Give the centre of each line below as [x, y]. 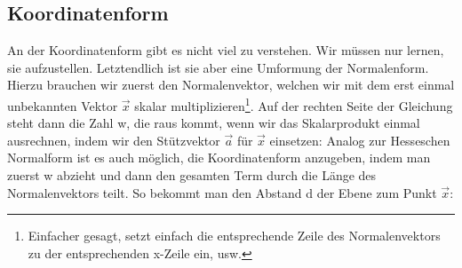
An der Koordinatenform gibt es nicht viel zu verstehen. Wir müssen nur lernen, [226, 50]
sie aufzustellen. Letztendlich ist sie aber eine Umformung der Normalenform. [218, 67]
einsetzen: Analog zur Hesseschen [360, 140]
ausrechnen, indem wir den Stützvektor [114, 140]
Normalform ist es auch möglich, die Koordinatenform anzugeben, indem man [219, 158]
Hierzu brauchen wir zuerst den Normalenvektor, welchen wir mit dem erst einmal [231, 85]
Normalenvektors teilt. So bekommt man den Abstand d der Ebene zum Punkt [222, 192]
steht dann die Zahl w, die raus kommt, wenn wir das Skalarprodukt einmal [214, 123]
